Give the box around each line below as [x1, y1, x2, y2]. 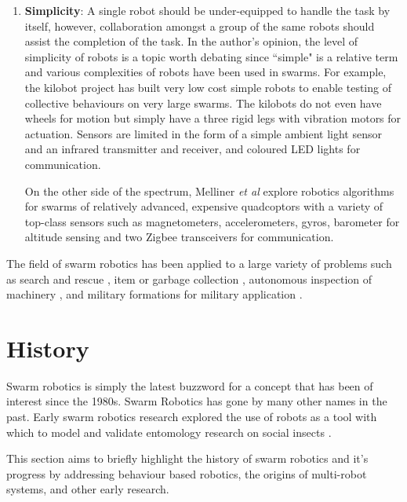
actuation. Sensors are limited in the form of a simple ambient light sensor [24, 125, 382, 141]
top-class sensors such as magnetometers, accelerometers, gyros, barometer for [24, 213, 400, 229]
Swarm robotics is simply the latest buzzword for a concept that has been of [6, 377, 373, 394]
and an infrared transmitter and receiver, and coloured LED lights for [24, 141, 361, 157]
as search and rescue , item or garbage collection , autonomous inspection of [6, 270, 372, 287]
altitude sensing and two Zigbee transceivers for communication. [24, 229, 334, 245]
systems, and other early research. [6, 481, 169, 497]
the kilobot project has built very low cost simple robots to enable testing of [24, 79, 391, 95]
